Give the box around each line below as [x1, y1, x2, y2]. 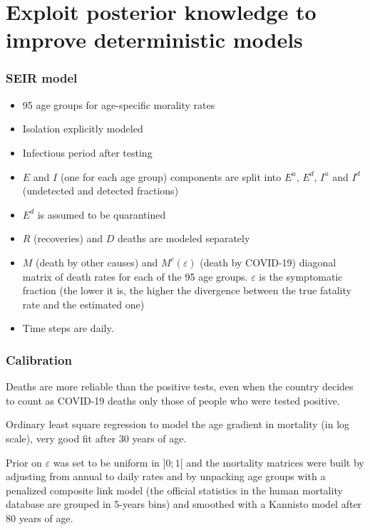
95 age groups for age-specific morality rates [22, 97, 215, 112]
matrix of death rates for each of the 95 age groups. [22, 269, 248, 284]
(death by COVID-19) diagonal [200, 254, 336, 269]
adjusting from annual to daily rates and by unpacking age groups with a [6, 469, 326, 484]
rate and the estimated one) [22, 296, 145, 311]
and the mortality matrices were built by [186, 454, 364, 469]
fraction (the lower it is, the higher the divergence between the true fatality [22, 283, 351, 298]
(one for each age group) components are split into [60, 169, 282, 184]
